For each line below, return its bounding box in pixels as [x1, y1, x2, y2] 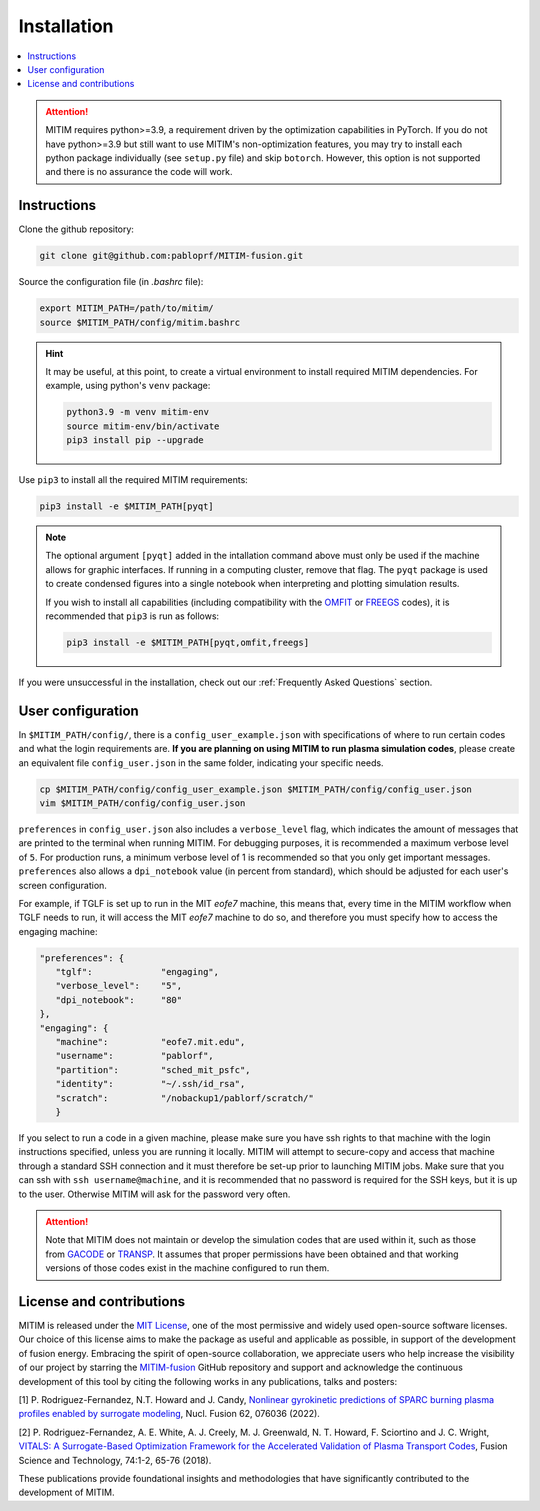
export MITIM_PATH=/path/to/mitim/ [39, 303, 214, 314]
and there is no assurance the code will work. [45, 166, 233, 178]
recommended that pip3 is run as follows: [45, 610, 220, 622]
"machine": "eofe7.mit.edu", [55, 1036, 246, 1048]
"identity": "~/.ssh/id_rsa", [55, 1078, 246, 1090]
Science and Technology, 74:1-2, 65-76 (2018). [18, 1454, 212, 1466]
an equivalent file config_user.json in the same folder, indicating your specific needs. [18, 756, 384, 769]
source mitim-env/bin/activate [66, 420, 220, 432]
